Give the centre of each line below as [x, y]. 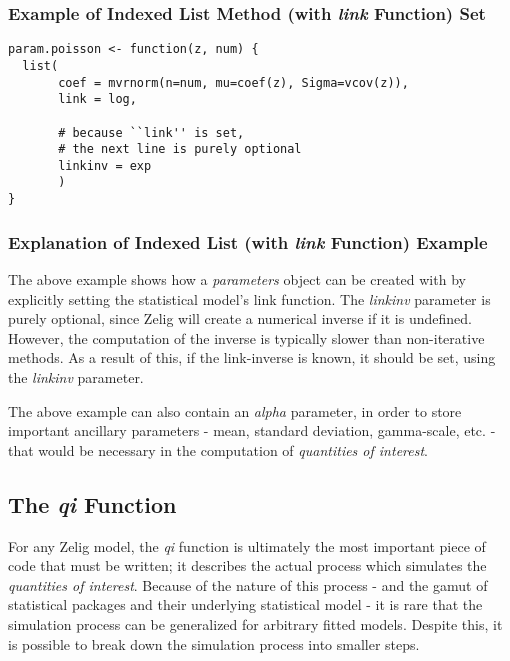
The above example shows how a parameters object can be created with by [237, 279]
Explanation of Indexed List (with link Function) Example [248, 241]
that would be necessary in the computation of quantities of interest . [218, 449]
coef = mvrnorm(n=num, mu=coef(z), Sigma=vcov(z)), [233, 82]
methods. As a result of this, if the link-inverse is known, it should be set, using [252, 357]
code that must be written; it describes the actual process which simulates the [247, 565]
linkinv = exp [105, 165]
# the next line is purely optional [180, 149]
